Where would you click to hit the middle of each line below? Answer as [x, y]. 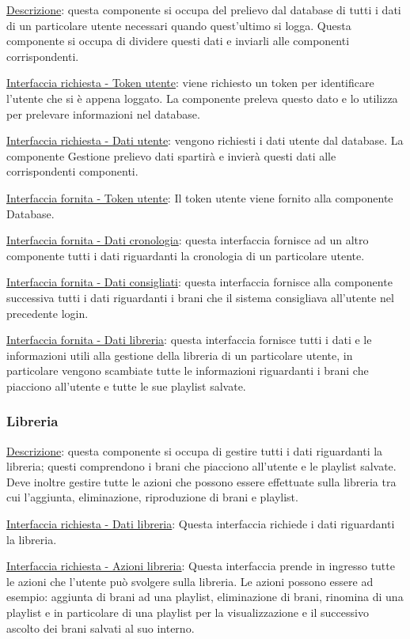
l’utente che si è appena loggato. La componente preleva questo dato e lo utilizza [202, 98]
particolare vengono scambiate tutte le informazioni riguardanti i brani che [188, 371]
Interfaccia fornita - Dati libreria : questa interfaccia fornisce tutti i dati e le [189, 340]
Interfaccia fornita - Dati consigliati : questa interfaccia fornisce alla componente [199, 282]
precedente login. [47, 313]
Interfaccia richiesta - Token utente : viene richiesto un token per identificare [190, 83]
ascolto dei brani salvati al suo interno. [101, 628]
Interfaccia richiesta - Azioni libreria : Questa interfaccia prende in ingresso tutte [201, 566]
